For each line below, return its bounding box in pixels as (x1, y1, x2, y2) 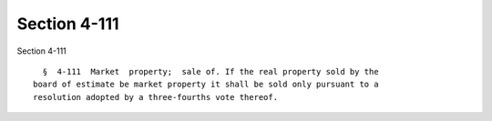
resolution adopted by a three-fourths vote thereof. (33, 92, 278, 102)
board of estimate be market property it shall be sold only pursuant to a (33, 79, 379, 90)
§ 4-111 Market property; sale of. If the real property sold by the (42, 66, 379, 76)
